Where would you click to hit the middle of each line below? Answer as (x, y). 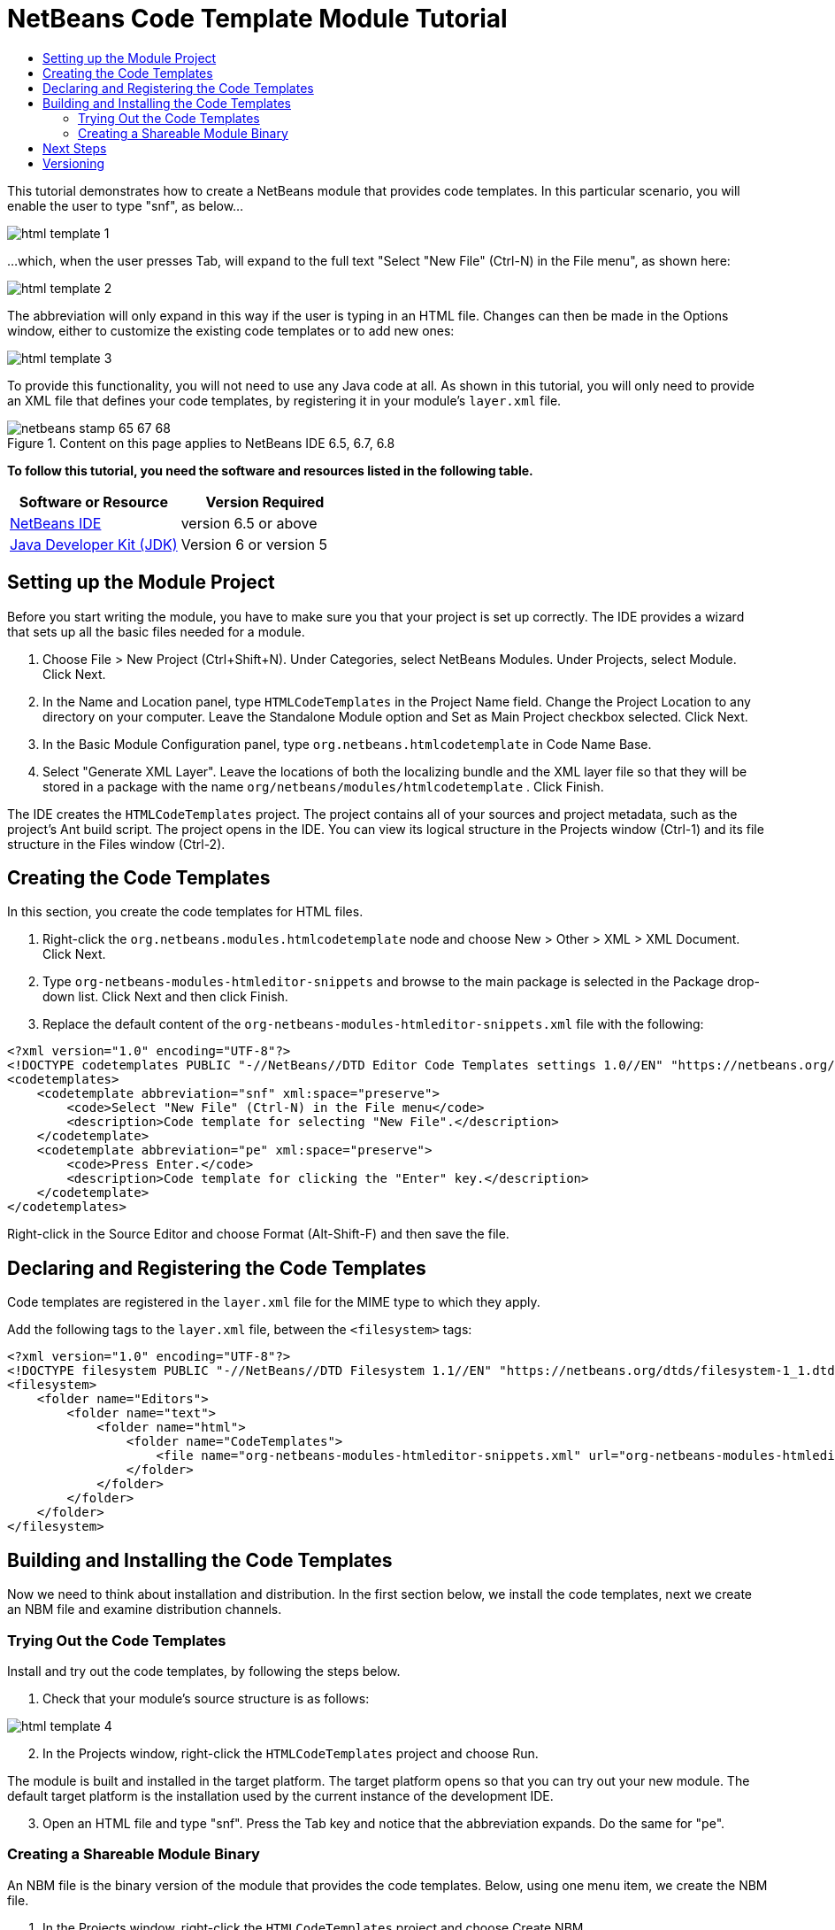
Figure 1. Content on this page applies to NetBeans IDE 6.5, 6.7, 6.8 (201, 443)
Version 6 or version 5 (254, 544)
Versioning (74, 163)
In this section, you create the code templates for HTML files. (185, 912)
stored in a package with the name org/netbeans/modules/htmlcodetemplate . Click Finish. (323, 786)
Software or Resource (93, 502)
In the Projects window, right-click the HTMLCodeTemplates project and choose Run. (291, 1753)
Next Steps (75, 148)
